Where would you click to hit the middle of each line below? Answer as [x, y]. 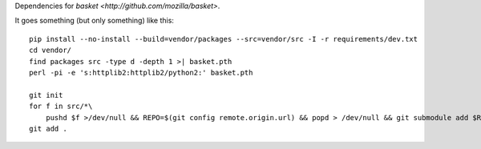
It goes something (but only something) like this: [94, 21]
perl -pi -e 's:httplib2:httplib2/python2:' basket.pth [141, 72]
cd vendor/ [51, 50]
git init [46, 95]
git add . [48, 129]
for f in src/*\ [61, 107]
